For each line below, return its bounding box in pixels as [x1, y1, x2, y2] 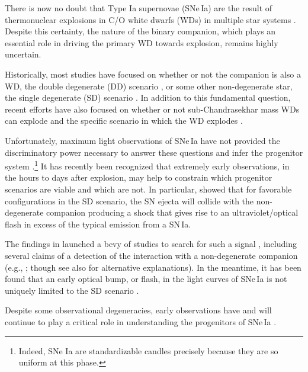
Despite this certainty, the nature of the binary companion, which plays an [5, 25, 276, 37]
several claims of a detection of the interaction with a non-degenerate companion [5, 249, 298, 261]
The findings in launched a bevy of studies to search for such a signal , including [5, 238, 297, 250]
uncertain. [5, 48, 41, 60]
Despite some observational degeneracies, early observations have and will [5, 304, 272, 316]
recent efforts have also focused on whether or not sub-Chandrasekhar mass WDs [5, 102, 300, 115]
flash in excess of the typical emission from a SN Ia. [5, 217, 191, 230]
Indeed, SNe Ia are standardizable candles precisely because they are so [18, 344, 278, 357]
